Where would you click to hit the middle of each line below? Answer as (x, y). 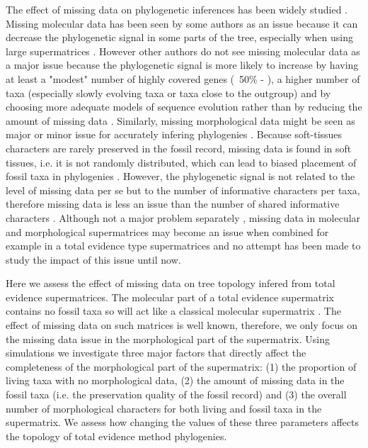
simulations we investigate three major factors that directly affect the (156, 353)
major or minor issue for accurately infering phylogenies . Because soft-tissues (174, 134)
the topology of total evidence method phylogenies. (116, 436)
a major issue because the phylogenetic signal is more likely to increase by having (182, 65)
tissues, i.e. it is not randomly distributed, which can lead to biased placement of (181, 162)
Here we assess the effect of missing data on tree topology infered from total (171, 283)
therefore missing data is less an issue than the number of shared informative (173, 204)
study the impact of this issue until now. (93, 259)
